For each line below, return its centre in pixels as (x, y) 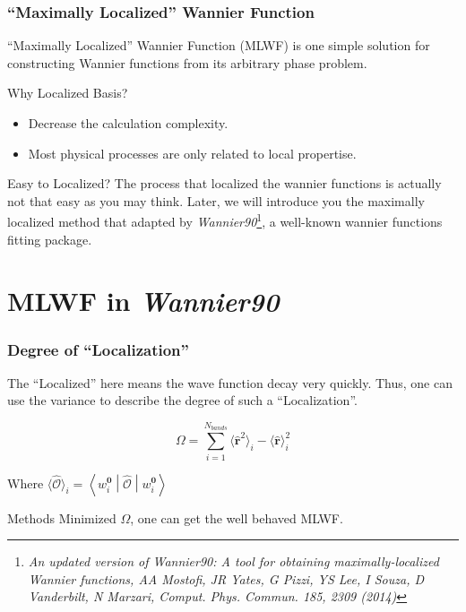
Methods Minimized (62, 517)
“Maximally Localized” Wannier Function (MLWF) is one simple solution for (219, 45)
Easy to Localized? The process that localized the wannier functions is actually (224, 183)
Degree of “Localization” (98, 349)
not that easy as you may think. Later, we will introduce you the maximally (216, 200)
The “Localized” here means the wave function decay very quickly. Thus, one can (230, 382)
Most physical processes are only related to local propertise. (192, 153)
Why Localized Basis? (68, 93)
